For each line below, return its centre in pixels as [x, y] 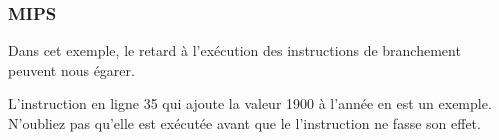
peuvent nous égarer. [71, 69]
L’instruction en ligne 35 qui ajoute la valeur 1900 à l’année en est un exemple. [250, 103]
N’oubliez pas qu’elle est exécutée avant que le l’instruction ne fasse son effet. [244, 123]
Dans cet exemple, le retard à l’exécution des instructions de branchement [234, 50]
